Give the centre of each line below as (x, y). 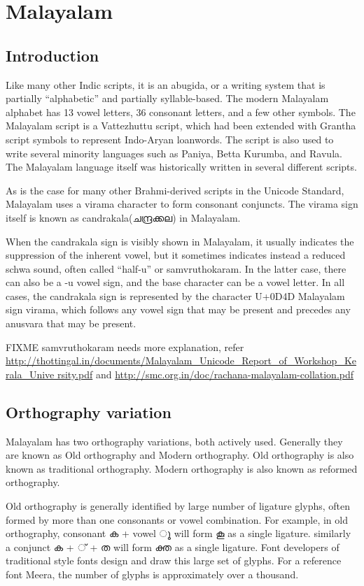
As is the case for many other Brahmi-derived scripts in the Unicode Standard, (175, 190)
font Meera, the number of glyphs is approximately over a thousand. (152, 574)
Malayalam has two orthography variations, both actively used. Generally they (174, 441)
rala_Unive (30, 374)
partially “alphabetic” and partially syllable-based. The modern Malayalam (167, 98)
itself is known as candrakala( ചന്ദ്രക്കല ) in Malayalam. (123, 217)
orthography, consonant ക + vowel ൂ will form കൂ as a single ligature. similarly (178, 533)
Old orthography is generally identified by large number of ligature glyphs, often (178, 506)
